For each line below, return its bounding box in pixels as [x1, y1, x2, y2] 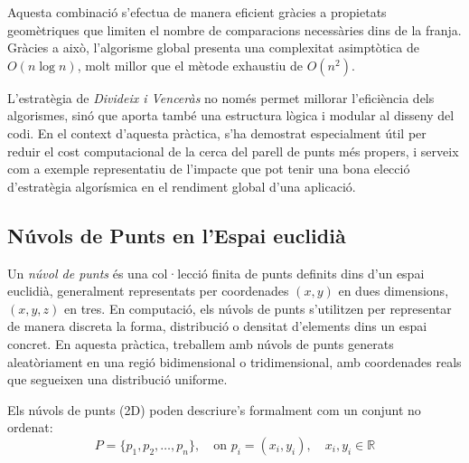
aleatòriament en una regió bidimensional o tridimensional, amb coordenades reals [7, 352, 462, 371]
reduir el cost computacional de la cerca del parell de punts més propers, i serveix [7, 141, 459, 160]
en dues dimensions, [338, 281, 449, 300]
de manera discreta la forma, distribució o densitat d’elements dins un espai [7, 317, 427, 335]
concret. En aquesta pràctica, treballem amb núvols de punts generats [7, 334, 394, 353]
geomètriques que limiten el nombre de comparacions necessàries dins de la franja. [7, 20, 462, 39]
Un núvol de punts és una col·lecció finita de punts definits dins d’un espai [7, 263, 425, 282]
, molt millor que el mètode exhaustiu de [77, 55, 304, 74]
